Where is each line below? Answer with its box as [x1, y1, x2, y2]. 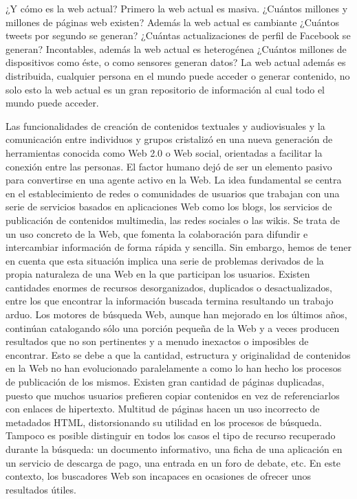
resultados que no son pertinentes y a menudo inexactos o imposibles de [6, 334, 309, 348]
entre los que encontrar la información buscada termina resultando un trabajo [6, 293, 334, 308]
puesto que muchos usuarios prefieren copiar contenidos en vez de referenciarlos [6, 388, 340, 402]
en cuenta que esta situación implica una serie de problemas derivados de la [6, 253, 324, 267]
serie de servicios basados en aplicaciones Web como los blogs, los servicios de [6, 199, 332, 214]
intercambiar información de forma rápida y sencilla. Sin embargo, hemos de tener [6, 240, 351, 254]
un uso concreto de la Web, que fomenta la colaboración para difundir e [6, 226, 308, 241]
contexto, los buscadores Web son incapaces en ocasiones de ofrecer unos [6, 469, 312, 483]
